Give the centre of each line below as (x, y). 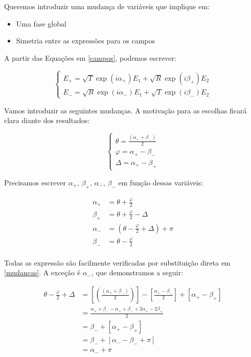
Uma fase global (41, 23)
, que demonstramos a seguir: (137, 272)
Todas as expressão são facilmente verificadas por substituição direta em (117, 262)
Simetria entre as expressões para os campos (86, 41)
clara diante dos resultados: (47, 120)
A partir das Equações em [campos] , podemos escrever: (90, 57)
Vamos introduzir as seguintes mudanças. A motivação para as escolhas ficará (125, 110)
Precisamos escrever (35, 182)
